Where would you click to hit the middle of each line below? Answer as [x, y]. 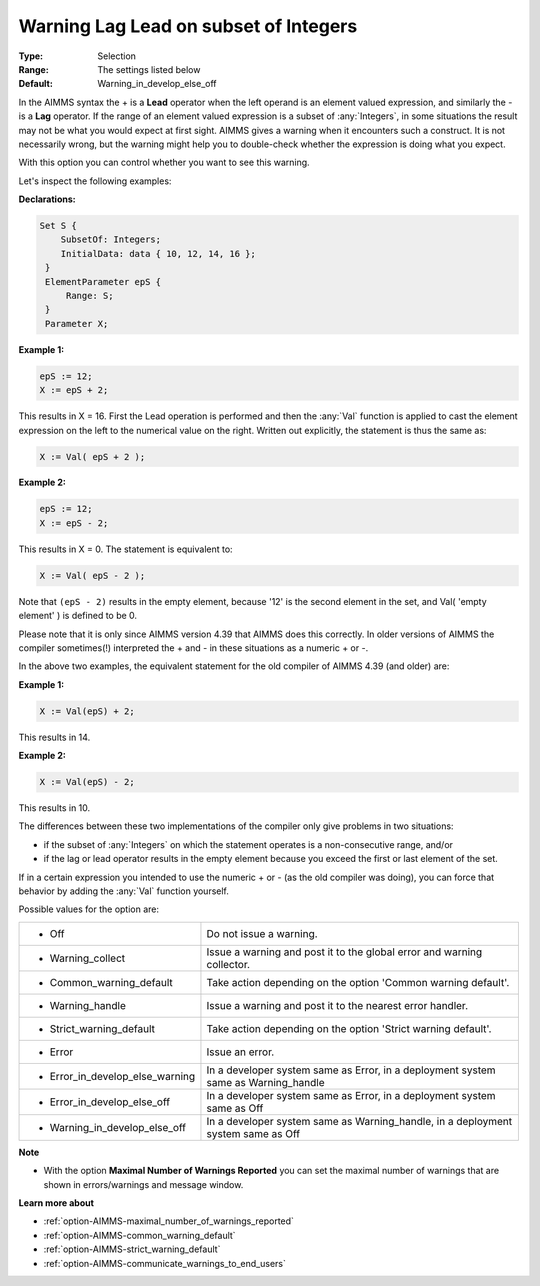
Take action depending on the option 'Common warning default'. [358, 982]
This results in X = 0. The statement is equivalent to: [126, 549]
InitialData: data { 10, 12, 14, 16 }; [158, 253]
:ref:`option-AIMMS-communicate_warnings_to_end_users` [165, 1263]
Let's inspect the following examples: [95, 181]
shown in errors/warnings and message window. [143, 1184]
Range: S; [89, 295]
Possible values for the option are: [89, 909]
